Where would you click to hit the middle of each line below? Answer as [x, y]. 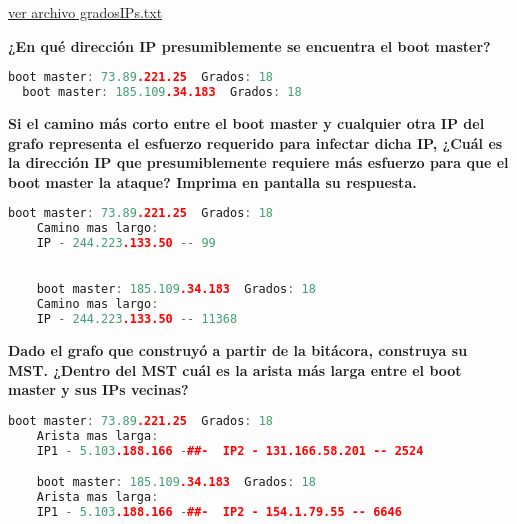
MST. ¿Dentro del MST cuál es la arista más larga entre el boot [235, 369]
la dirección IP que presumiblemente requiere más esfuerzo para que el [258, 162]
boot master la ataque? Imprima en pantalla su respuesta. [212, 181]
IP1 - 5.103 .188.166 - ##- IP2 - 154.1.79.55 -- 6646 [219, 511]
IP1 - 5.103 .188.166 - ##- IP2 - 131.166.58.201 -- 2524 [230, 450]
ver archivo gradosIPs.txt [85, 12]
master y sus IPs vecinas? [98, 389]
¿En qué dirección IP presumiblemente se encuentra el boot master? [249, 45]
